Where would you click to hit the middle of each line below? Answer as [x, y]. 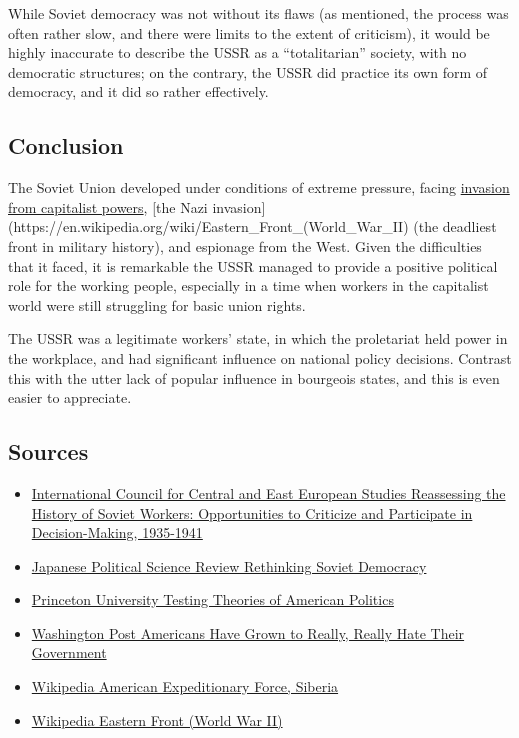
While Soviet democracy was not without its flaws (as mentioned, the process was [258, 13]
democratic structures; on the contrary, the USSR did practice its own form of [248, 71]
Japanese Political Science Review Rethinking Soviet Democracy [229, 565]
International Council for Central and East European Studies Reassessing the [268, 492]
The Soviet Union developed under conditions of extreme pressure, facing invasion [259, 187]
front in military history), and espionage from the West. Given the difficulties [245, 245]
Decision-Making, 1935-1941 [117, 532]
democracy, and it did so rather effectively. [138, 91]
